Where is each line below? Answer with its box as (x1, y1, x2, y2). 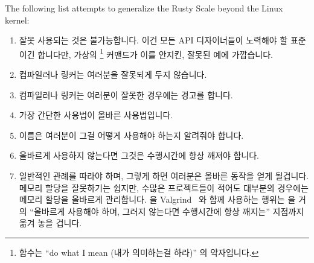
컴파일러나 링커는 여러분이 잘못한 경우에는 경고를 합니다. (19, 88, 233, 101)
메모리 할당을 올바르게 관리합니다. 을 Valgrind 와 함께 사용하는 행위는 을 (19, 193, 296, 206)
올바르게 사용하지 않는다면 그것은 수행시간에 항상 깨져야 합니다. (19, 149, 259, 162)
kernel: (5, 13, 30, 26)
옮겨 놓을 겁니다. (19, 217, 82, 229)
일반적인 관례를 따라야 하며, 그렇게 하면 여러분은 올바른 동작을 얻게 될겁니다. (19, 170, 309, 182)
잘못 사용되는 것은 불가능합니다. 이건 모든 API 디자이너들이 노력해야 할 (19, 34, 288, 46)
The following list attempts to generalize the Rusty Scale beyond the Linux (5, 2, 283, 14)
